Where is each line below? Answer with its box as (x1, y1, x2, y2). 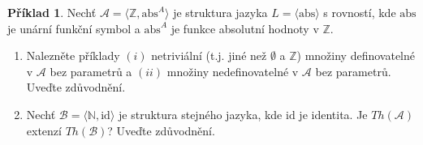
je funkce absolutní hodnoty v (170, 19, 319, 36)
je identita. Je (299, 105, 368, 122)
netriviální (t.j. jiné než (151, 47, 267, 64)
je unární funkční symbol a (7, 19, 140, 36)
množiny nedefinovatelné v (166, 62, 299, 79)
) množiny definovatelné (296, 47, 416, 64)
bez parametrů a (50, 62, 132, 79)
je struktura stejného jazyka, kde (119, 105, 283, 122)
